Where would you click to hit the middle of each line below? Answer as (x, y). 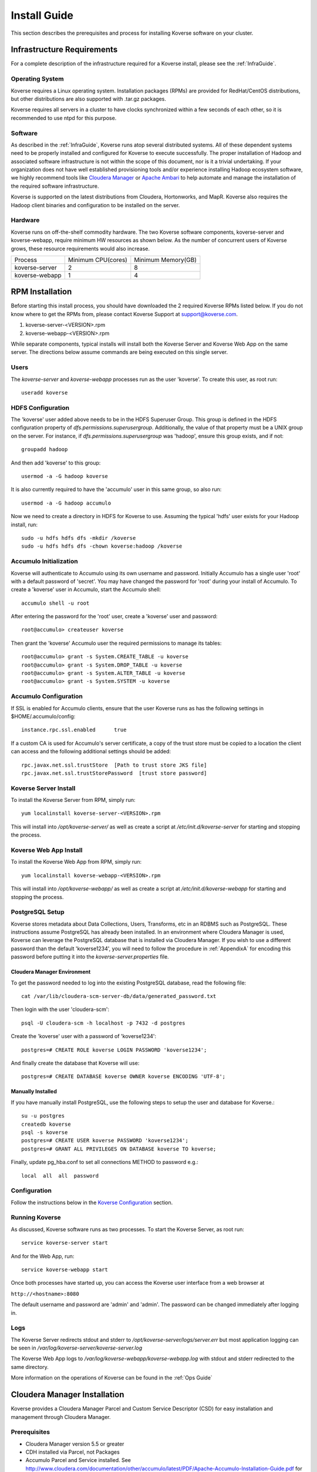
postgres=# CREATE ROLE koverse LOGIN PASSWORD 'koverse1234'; (114, 1050)
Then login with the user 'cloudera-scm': (60, 1009)
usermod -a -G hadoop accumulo (66, 503)
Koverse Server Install (43, 788)
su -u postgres (43, 1116)
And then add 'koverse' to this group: (56, 463)
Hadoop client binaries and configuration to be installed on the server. (95, 205)
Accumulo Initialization (45, 561)
